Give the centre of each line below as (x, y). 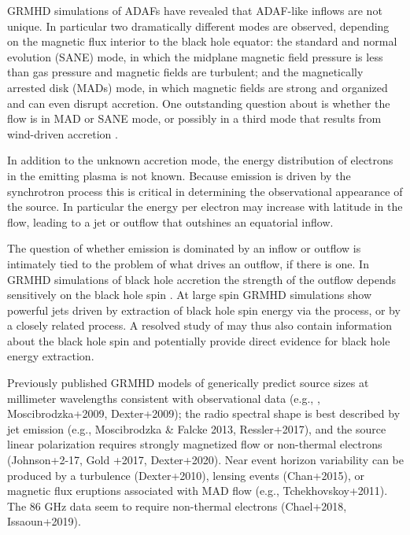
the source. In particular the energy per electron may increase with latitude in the (205, 207)
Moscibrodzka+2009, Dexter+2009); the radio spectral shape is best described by (204, 413)
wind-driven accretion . (63, 133)
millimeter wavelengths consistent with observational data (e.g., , (164, 398)
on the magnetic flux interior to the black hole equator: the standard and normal (202, 41)
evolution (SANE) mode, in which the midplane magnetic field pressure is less (195, 56)
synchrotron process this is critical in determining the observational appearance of (205, 191)
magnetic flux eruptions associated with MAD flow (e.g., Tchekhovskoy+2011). (198, 491)
